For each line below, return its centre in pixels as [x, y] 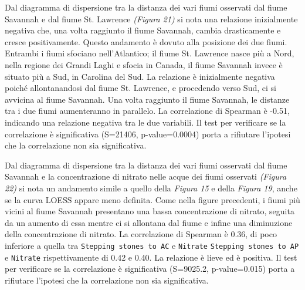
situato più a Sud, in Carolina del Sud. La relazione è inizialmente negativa [140, 76]
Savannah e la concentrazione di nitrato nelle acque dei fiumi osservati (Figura [146, 176]
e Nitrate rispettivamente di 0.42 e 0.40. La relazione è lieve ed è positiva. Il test [151, 257]
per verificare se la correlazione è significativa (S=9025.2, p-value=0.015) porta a [150, 269]
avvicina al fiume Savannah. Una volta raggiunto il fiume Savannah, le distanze [147, 99]
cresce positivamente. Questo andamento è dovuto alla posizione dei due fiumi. [146, 41]
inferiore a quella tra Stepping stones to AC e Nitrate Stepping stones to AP [152, 245]
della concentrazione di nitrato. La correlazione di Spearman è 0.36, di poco [141, 234]
